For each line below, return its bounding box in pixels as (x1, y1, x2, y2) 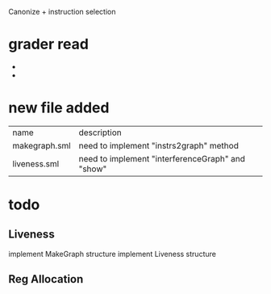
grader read (8, 36, 89, 53)
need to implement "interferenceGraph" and (78, 153, 246, 164)
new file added (8, 99, 110, 117)
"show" (78, 163, 107, 174)
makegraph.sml (12, 140, 71, 151)
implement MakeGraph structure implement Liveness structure (8, 249, 216, 258)
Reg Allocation (8, 272, 84, 286)
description (78, 127, 123, 138)
